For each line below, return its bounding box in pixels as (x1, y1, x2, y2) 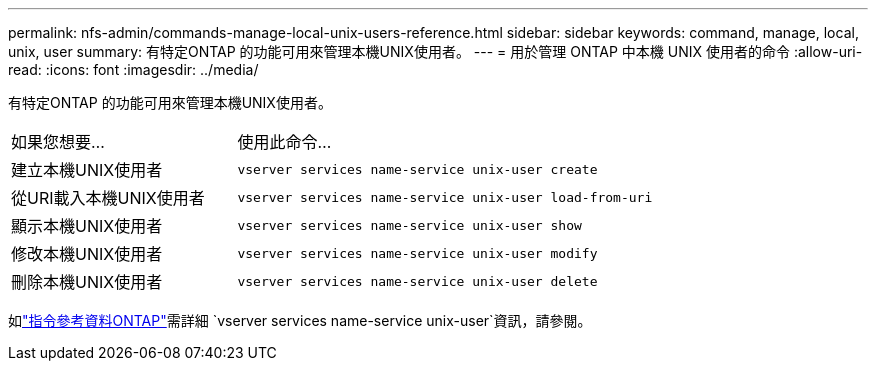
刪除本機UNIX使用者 (11, 272, 163, 292)
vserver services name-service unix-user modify (237, 245, 598, 261)
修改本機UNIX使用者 (11, 244, 163, 264)
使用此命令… (237, 132, 332, 152)
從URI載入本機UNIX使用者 (11, 188, 205, 208)
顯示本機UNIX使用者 (11, 216, 163, 236)
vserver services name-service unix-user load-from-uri (237, 189, 653, 205)
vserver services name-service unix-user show (237, 217, 582, 233)
